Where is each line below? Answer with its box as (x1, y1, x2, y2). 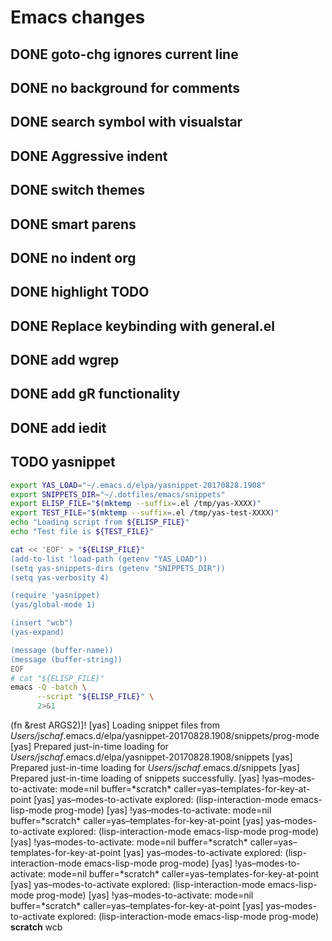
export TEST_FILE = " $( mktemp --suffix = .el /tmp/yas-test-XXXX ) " (10, 508, 280, 518)
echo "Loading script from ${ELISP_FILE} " (10, 517, 190, 528)
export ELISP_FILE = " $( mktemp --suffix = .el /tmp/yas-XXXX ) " (10, 499, 262, 509)
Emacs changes (10, 6, 146, 29)
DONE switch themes (10, 182, 146, 199)
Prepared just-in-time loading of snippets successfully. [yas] (10, 772, 260, 785)
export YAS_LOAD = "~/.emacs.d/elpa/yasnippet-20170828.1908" (10, 480, 267, 490)
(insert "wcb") (10, 618, 74, 628)
